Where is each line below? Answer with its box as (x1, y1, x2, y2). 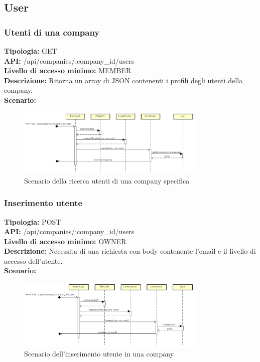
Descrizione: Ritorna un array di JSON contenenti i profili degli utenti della (4, 75, 243, 85)
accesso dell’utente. (4, 255, 63, 266)
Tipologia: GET (4, 46, 57, 56)
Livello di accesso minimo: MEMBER (4, 65, 132, 76)
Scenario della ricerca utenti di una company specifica (24, 175, 190, 186)
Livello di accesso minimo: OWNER (4, 236, 126, 246)
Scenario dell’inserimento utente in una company (24, 348, 174, 358)
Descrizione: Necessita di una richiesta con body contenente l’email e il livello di (4, 246, 256, 256)
